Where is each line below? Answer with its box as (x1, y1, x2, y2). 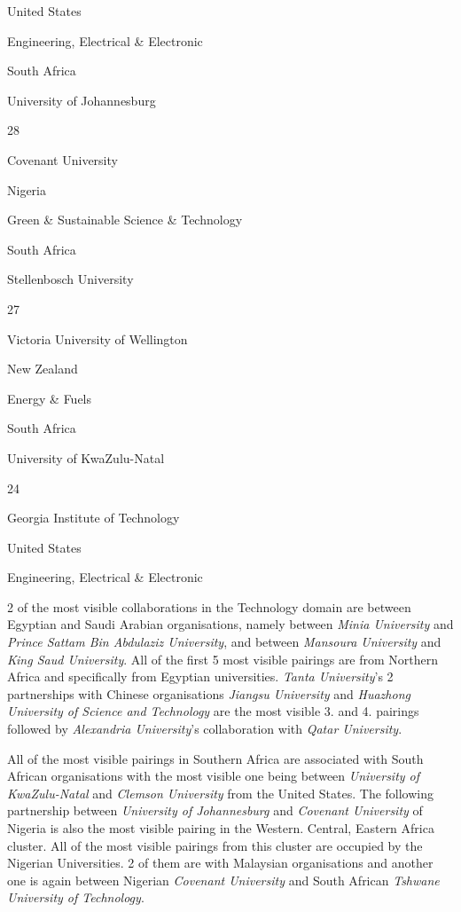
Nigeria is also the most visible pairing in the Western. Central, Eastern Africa (7, 819, 434, 837)
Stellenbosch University (7, 270, 134, 288)
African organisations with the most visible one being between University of (7, 767, 420, 785)
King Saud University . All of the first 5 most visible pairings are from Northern (7, 649, 439, 668)
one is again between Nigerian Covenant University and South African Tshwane (7, 870, 440, 889)
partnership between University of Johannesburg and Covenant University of (7, 801, 423, 820)
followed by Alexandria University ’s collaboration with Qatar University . (7, 719, 402, 738)
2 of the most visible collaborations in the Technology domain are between (7, 597, 411, 616)
